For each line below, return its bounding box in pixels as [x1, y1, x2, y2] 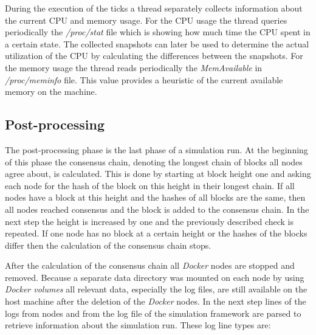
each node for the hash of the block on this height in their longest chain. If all [5, 179, 295, 192]
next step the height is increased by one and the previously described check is [5, 215, 294, 227]
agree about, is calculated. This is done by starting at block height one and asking [5, 167, 311, 180]
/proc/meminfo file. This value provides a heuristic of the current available [5, 73, 283, 86]
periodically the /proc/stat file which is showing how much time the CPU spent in [5, 26, 311, 38]
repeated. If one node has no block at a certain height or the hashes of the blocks [5, 227, 307, 240]
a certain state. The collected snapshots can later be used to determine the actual [5, 37, 309, 50]
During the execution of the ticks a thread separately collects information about [5, 2, 303, 14]
